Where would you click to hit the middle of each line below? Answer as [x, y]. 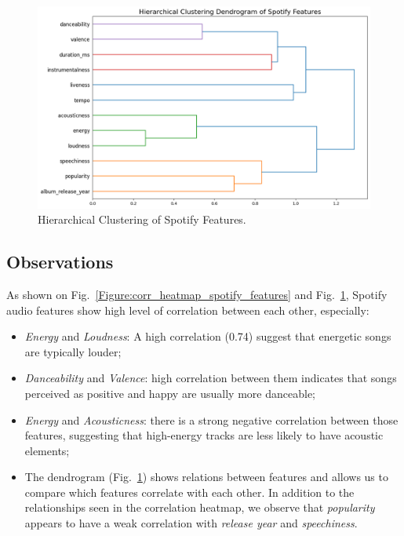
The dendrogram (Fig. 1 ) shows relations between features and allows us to [206, 477]
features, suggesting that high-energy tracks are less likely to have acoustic [204, 435]
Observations [60, 262]
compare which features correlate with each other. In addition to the [189, 492]
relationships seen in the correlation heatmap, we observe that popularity [200, 507]
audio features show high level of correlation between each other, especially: [188, 310]
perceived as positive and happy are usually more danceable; [170, 393]
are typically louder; [73, 351]
